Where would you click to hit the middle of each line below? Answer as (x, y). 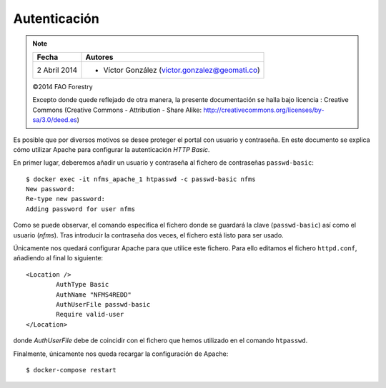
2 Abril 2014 (57, 70)
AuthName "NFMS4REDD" (94, 295)
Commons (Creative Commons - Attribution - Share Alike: (117, 110)
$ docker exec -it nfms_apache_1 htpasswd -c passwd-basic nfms (141, 179)
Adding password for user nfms (81, 209)
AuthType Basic (83, 285)
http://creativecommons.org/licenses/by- (264, 110)
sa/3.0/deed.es (55, 120)
